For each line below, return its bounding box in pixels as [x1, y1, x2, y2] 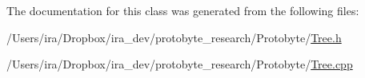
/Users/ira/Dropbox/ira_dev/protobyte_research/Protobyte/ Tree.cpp [6, 56, 353, 72]
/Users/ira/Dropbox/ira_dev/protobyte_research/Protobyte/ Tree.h [6, 29, 342, 45]
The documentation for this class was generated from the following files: [6, 2, 359, 18]
